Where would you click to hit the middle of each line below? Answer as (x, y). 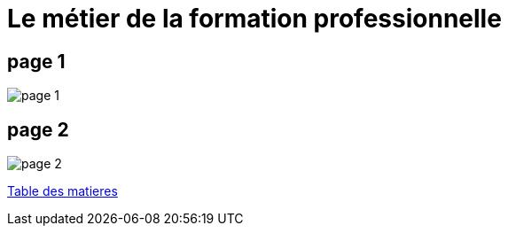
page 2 (38, 129)
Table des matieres (63, 191)
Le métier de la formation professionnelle (254, 19)
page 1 (36, 61)
